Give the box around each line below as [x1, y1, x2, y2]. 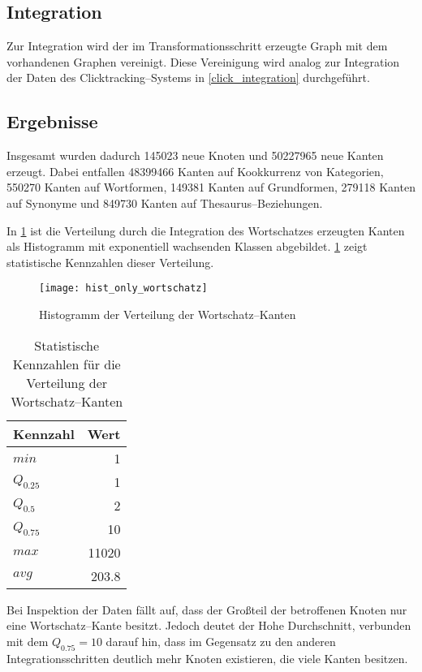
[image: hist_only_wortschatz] [39, 282, 208, 295]
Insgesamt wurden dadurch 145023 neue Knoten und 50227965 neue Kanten [6, 147, 384, 164]
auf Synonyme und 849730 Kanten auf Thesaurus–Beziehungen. [6, 194, 323, 211]
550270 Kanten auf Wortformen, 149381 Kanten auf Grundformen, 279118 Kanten [6, 179, 416, 196]
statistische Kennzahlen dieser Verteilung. [6, 253, 214, 270]
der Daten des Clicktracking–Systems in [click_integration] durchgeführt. [6, 69, 370, 86]
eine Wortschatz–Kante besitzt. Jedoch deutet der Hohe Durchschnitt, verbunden [6, 617, 411, 634]
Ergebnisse [6, 109, 98, 134]
